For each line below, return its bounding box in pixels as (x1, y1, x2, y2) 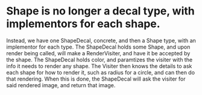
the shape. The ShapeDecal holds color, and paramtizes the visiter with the (6, 56, 193, 63)
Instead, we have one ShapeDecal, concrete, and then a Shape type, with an (6, 37, 196, 44)
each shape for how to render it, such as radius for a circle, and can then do (6, 69, 195, 76)
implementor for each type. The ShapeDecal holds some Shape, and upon (6, 43, 191, 51)
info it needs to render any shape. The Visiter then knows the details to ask (6, 62, 192, 70)
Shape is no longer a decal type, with (6, 4, 195, 18)
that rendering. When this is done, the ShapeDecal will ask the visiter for (6, 75, 186, 82)
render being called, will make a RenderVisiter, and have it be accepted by (6, 49, 191, 57)
